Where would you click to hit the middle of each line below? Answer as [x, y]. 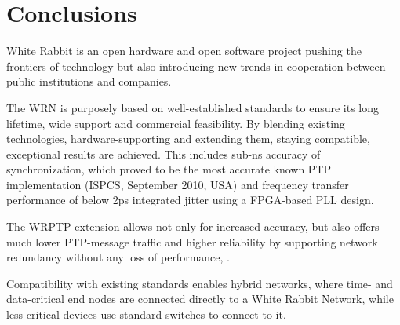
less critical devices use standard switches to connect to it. [146, 314]
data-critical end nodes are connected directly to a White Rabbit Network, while [200, 299]
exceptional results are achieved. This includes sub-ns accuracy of [164, 153]
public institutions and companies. [89, 81]
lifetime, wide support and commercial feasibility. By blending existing [176, 123]
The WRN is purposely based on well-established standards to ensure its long [193, 107]
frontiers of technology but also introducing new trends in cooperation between [196, 66]
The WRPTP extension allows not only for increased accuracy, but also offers [193, 226]
